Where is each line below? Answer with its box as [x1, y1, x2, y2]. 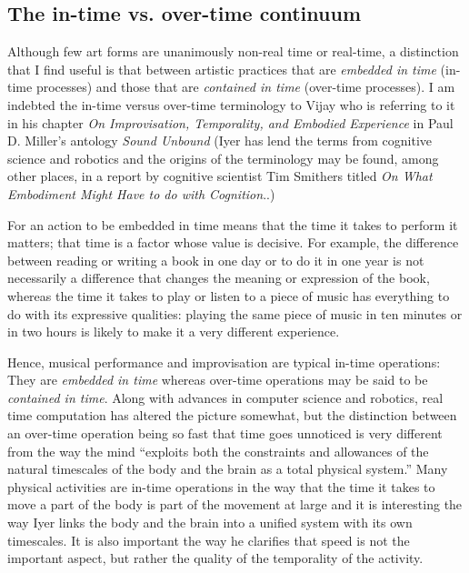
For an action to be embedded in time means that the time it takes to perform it [7, 215, 458, 234]
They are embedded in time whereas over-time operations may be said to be [7, 370, 428, 389]
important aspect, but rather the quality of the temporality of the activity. [7, 548, 424, 568]
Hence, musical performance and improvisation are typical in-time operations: [7, 352, 441, 371]
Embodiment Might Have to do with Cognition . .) [7, 184, 275, 203]
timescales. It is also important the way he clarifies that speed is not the [7, 530, 410, 549]
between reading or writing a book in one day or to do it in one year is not [7, 250, 424, 269]
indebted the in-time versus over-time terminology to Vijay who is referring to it [7, 95, 455, 114]
